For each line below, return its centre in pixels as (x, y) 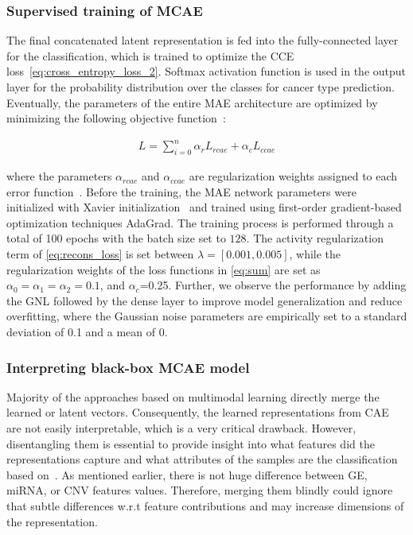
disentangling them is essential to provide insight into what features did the (191, 443)
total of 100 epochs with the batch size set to (116, 238)
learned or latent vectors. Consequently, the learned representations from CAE (198, 412)
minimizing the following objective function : (116, 118)
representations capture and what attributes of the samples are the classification (202, 459)
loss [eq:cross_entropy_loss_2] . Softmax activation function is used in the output (206, 71)
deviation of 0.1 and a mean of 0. (87, 332)
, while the (315, 254)
